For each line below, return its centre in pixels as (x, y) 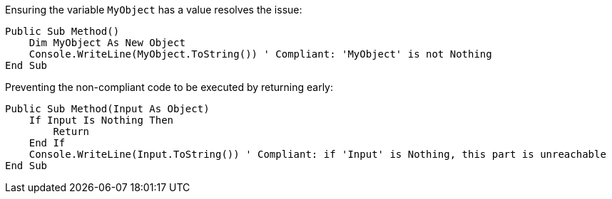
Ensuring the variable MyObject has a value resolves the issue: (154, 10)
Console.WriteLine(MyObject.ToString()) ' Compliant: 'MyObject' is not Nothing (260, 54)
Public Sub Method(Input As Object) (107, 109)
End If (47, 143)
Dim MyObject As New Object (107, 43)
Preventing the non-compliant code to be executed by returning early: (169, 87)
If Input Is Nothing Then (101, 120)
